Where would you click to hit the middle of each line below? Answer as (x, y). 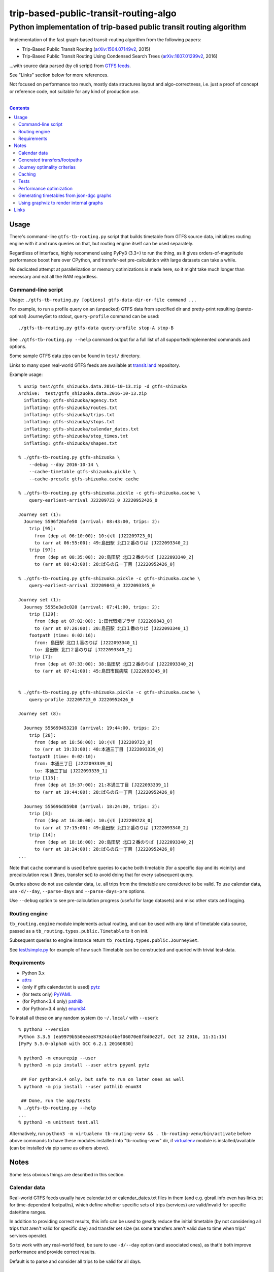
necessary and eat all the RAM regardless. (54, 276)
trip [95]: (42, 529)
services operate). (28, 1235)
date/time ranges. (28, 1212)
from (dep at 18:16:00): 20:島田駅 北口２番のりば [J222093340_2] (114, 842)
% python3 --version (44, 1030)
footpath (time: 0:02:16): (62, 635)
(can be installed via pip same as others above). (59, 1148)
